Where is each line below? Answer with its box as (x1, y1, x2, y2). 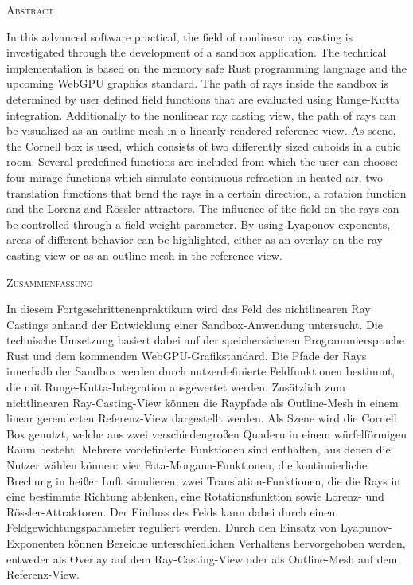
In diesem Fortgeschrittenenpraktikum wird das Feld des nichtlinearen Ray (6, 300, 371, 317)
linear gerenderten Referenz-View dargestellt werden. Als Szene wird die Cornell (6, 410, 397, 426)
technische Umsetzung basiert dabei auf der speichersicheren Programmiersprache (6, 332, 404, 348)
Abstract (6, 2, 54, 18)
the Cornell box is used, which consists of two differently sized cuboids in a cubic (6, 137, 401, 154)
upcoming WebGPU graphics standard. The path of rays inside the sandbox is (6, 75, 389, 92)
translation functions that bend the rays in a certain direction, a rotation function (6, 184, 407, 201)
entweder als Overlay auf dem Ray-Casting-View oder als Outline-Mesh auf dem (6, 550, 398, 567)
